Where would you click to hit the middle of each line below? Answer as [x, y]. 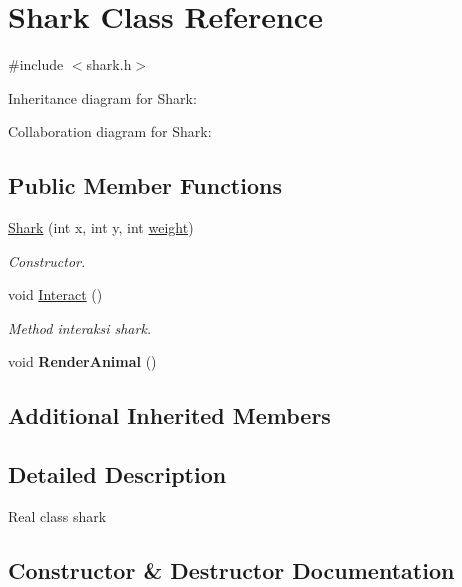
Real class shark [57, 516]
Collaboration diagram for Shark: [110, 131]
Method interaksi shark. [80, 327]
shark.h [109, 64]
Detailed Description [117, 474]
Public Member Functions [145, 185]
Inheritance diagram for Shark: [102, 97]
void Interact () [55, 294]
